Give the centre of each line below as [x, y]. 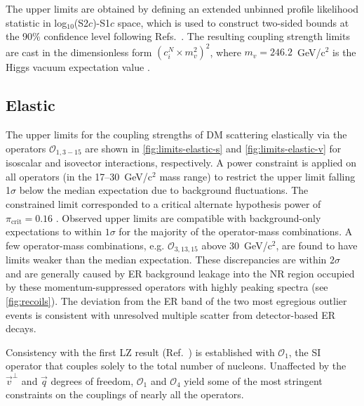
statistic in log [36, 22]
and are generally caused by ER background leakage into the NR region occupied [180, 273]
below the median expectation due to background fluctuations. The [164, 190]
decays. [21, 328]
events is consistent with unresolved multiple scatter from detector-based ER [171, 314]
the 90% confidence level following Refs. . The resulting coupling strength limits [178, 36]
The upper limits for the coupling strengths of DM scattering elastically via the [176, 135]
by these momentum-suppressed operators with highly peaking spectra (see [167, 287]
